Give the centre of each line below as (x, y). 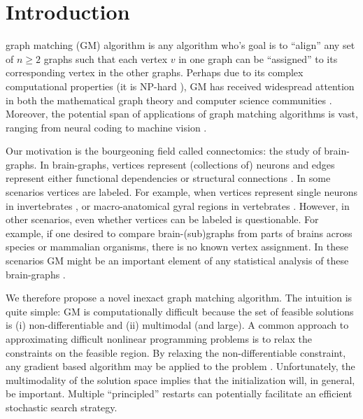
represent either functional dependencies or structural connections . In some (168, 178)
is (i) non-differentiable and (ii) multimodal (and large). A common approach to (177, 325)
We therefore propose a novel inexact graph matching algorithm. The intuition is (179, 298)
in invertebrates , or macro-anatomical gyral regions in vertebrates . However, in (178, 205)
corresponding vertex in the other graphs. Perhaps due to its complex (155, 72)
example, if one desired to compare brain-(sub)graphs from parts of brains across (179, 233)
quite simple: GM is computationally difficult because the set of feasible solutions (180, 311)
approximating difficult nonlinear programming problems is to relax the (159, 339)
